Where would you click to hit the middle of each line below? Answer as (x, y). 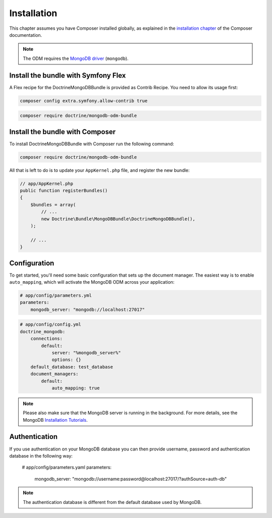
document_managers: (55, 374)
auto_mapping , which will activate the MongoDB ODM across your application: (92, 282)
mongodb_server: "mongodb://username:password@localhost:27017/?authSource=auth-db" (130, 479)
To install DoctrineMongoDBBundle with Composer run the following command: (92, 144)
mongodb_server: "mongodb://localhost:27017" (88, 309)
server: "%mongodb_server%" (86, 352)
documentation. (26, 35)
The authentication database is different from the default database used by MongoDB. (112, 502)
